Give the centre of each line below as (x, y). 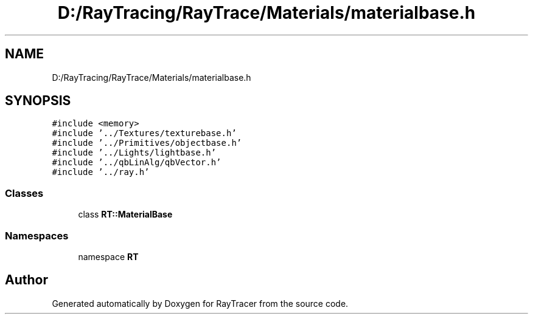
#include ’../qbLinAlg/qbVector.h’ (137, 163)
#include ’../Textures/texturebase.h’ (144, 133)
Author (26, 280)
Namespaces (37, 235)
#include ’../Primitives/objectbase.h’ (147, 143)
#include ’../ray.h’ (101, 172)
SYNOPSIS (38, 101)
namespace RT (108, 256)
